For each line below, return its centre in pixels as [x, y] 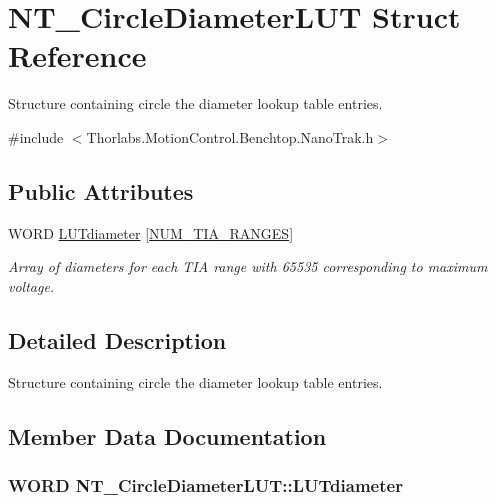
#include [36, 136]
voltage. [31, 285]
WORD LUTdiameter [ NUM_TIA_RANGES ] [151, 232]
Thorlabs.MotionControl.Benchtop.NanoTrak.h [230, 136]
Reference [77, 55]
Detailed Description [117, 339]
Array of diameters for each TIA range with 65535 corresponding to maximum [248, 266]
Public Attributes [101, 190]
